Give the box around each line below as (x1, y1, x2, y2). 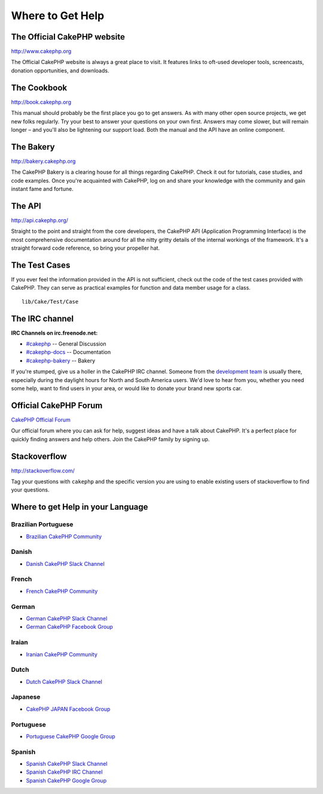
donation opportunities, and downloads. (11, 66, 109, 74)
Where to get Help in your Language (11, 502, 148, 512)
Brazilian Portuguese (11, 520, 74, 529)
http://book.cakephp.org (11, 98, 72, 105)
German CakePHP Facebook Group (26, 623, 113, 631)
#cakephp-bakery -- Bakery (26, 357, 96, 364)
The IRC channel (11, 313, 74, 323)
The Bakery (11, 141, 55, 152)
